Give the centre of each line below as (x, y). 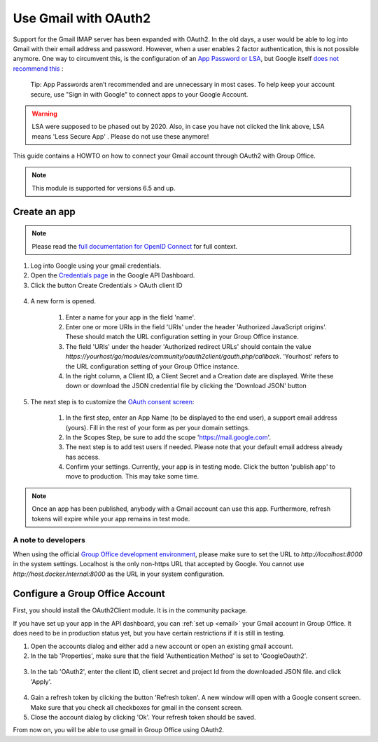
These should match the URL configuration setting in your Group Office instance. (182, 337)
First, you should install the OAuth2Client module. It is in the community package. (130, 610)
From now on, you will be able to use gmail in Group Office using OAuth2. (118, 730)
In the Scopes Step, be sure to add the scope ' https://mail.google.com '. (168, 437)
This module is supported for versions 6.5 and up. (104, 188)
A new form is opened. (63, 301)
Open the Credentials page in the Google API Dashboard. (113, 275)
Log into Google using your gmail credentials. (96, 266)
